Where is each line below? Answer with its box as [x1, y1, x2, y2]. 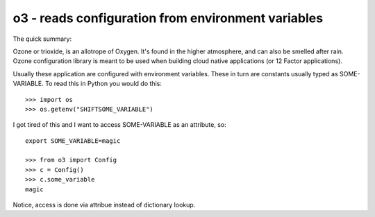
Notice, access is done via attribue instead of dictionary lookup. [12, 201, 196, 209]
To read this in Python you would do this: [45, 80, 162, 88]
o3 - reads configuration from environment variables [12, 10, 323, 26]
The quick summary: [12, 35, 72, 43]
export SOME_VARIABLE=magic [25, 137, 121, 145]
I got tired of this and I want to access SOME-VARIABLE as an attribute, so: [12, 121, 226, 129]
